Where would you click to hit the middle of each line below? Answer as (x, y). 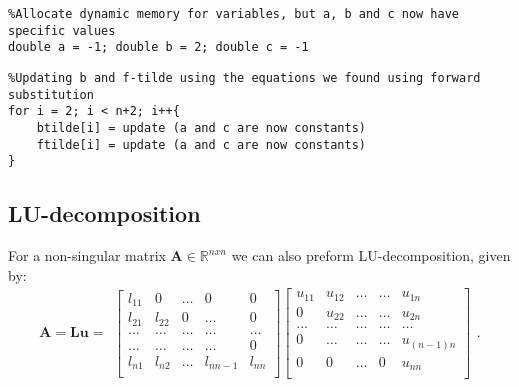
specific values (62, 30)
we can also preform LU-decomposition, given (371, 255)
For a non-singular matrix (87, 255)
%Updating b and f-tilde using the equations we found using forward (244, 77)
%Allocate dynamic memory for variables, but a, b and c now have (234, 14)
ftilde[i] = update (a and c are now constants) (201, 144)
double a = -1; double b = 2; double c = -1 (158, 47)
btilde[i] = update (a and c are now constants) (201, 127)
